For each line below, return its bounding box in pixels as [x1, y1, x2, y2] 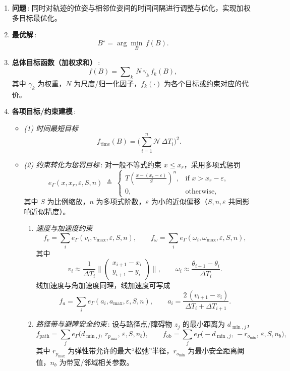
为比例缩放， [47, 196, 90, 207]
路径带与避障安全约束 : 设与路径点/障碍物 [36, 319, 172, 329]
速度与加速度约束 [36, 223, 93, 233]
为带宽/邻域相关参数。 [59, 356, 134, 367]
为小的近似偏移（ [151, 196, 208, 207]
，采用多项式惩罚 [184, 159, 241, 169]
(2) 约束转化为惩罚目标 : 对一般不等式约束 [24, 159, 162, 169]
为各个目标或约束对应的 [164, 78, 242, 88]
